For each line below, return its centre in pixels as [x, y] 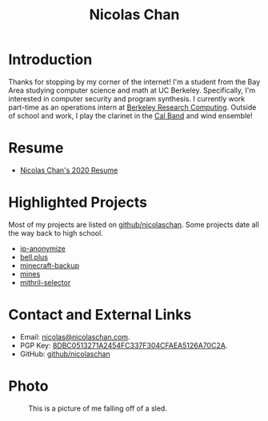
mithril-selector [45, 282]
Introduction [50, 60]
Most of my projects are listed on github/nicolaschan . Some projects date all [134, 224]
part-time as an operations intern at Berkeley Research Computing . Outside [132, 107]
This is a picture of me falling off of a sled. [98, 408]
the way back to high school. [56, 232]
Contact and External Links [100, 315]
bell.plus [34, 256]
